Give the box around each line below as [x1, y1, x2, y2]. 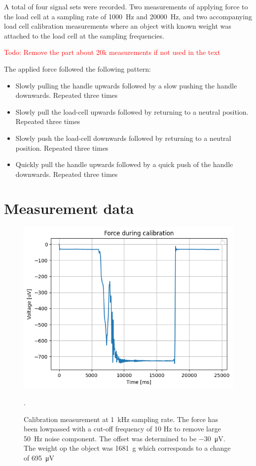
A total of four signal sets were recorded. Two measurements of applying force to [4, 1, 248, 11]
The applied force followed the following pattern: [4, 63, 151, 74]
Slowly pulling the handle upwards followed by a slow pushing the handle [15, 80, 237, 90]
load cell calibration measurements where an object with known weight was [4, 21, 231, 31]
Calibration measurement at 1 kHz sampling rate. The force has [24, 414, 218, 424]
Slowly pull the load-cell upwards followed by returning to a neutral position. [15, 106, 249, 117]
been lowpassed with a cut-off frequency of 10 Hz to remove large [24, 424, 221, 434]
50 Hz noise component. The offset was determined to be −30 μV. [24, 433, 225, 443]
